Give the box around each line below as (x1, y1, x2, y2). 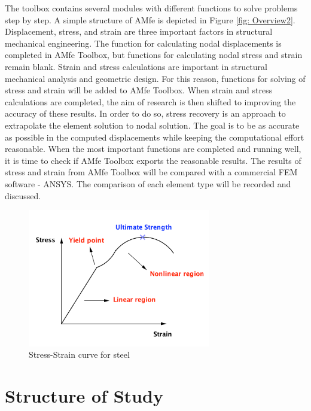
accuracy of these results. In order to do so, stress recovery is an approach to (5, 107, 286, 120)
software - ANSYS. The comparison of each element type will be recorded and (5, 177, 291, 190)
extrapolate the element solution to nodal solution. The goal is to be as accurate (5, 118, 300, 131)
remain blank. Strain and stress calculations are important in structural (5, 60, 267, 72)
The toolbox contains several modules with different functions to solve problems (5, 2, 298, 14)
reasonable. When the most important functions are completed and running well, (5, 142, 301, 155)
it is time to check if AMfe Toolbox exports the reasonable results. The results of (5, 154, 301, 166)
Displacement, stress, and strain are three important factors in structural (5, 25, 273, 38)
